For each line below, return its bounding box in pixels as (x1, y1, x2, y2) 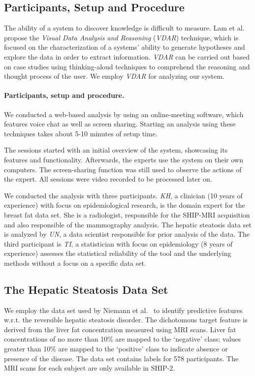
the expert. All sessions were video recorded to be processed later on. (4, 174, 212, 184)
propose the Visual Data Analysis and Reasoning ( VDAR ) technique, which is (4, 32, 239, 42)
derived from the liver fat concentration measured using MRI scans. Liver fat (4, 324, 236, 334)
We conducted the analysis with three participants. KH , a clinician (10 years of (4, 190, 243, 200)
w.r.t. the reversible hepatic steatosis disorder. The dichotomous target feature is (4, 314, 248, 325)
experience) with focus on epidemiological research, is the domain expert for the (4, 200, 245, 210)
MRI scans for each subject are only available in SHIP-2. (4, 363, 175, 373)
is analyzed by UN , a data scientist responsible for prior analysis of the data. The (4, 229, 250, 239)
